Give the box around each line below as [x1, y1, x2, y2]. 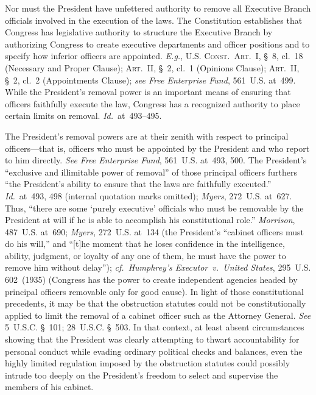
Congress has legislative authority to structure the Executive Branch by [5, 26, 273, 38]
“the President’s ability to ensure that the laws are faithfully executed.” [5, 177, 272, 190]
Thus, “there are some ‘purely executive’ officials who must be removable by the [5, 201, 304, 214]
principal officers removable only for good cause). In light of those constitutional [5, 285, 304, 297]
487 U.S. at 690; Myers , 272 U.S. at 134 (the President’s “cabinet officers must [5, 225, 304, 238]
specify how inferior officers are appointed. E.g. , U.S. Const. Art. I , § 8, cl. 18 [5, 49, 303, 62]
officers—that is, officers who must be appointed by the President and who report [5, 141, 310, 154]
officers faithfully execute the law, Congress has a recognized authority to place [5, 97, 300, 110]
